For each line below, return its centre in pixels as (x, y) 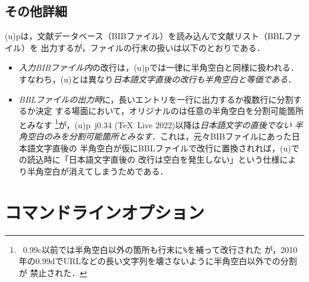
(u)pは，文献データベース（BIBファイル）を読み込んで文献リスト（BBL (145, 36)
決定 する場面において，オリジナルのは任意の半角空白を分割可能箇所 (170, 111)
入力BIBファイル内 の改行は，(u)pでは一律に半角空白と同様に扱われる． (159, 67)
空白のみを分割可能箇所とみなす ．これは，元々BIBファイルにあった (159, 136)
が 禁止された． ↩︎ (53, 272)
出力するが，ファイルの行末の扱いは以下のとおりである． (153, 47)
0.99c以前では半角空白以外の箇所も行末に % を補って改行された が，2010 (160, 249)
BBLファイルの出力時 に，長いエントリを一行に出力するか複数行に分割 (156, 99)
